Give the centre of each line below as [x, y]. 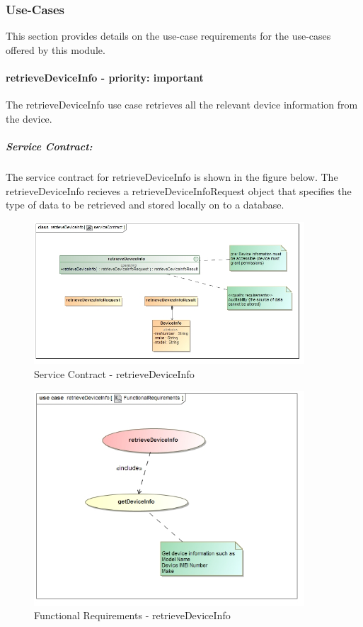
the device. [29, 118]
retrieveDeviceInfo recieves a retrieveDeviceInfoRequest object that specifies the [179, 190]
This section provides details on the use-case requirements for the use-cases [168, 36]
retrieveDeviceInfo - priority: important [105, 77]
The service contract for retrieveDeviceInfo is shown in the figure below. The [172, 176]
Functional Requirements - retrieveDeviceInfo [132, 615]
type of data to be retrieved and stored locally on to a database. [145, 205]
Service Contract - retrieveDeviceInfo [114, 373]
